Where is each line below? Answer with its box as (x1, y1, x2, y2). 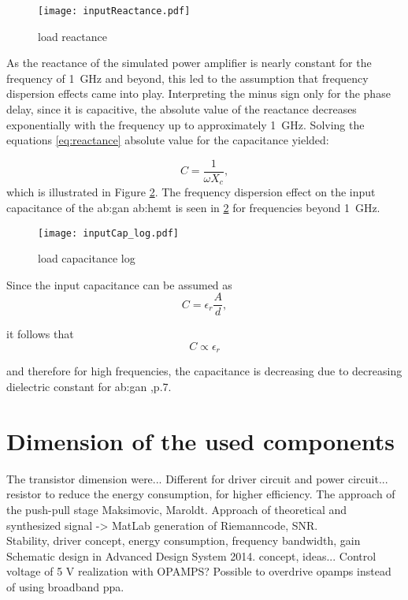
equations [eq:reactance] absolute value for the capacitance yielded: (6, 132, 329, 148)
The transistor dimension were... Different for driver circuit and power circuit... (6, 470, 388, 486)
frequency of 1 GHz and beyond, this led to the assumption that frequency (6, 69, 369, 86)
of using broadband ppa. (6, 578, 124, 594)
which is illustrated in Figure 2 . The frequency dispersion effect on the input (6, 184, 376, 200)
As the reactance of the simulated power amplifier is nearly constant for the (6, 54, 372, 71)
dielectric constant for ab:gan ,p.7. (6, 378, 172, 395)
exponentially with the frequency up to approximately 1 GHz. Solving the (6, 116, 365, 132)
